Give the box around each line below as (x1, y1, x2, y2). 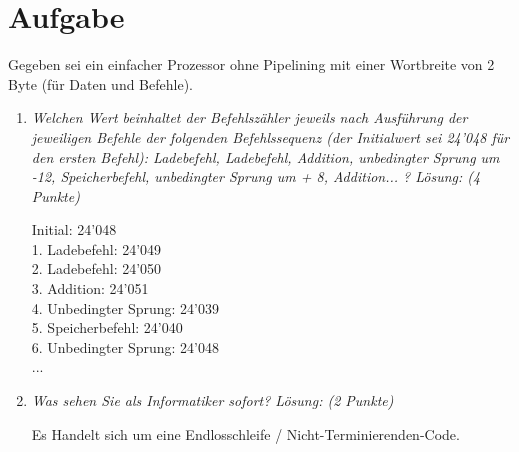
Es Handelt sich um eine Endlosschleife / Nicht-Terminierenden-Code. (31, 423, 460, 444)
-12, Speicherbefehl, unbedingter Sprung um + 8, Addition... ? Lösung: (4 (31, 166, 481, 187)
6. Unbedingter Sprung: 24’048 (31, 336, 219, 357)
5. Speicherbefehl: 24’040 (31, 317, 183, 338)
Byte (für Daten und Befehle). (8, 73, 193, 94)
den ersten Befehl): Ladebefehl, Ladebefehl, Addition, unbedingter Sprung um (31, 146, 500, 167)
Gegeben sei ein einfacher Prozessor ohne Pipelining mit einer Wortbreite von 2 (8, 54, 495, 75)
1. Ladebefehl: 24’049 (31, 238, 162, 259)
